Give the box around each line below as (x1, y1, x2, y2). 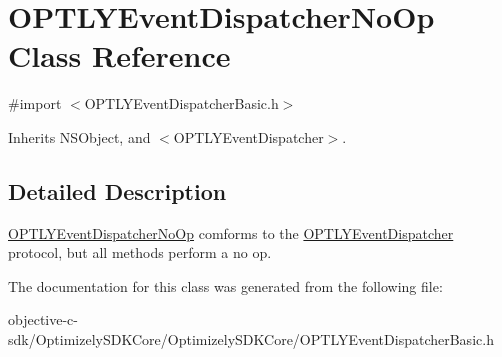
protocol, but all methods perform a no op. (8, 242, 272, 263)
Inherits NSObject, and (8, 126, 151, 147)
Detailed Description (8, 175, 227, 206)
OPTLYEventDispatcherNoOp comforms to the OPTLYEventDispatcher (8, 222, 454, 243)
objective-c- (8, 309, 78, 330)
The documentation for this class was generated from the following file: (8, 275, 443, 296)
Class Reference (8, 35, 231, 76)
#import (8, 93, 62, 114)
